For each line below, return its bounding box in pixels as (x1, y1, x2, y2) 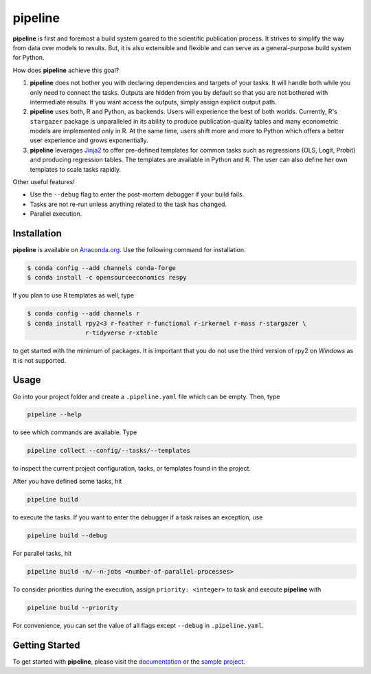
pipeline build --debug (27, 531, 108, 539)
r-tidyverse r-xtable (85, 329, 158, 337)
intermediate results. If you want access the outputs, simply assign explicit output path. (30, 98, 278, 106)
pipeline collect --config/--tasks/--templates (27, 447, 190, 455)
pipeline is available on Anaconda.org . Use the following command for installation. (12, 246, 247, 254)
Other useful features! (12, 178, 75, 186)
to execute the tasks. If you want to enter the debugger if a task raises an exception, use (12, 513, 263, 521)
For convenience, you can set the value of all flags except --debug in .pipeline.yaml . (12, 621, 265, 629)
